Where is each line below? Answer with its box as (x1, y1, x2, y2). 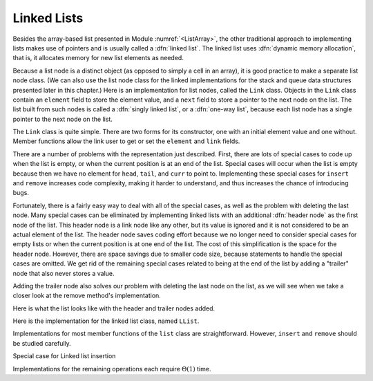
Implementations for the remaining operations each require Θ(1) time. (12, 364, 211, 373)
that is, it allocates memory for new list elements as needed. (12, 54, 184, 62)
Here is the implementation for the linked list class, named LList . (12, 317, 200, 325)
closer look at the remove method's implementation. (12, 291, 162, 300)
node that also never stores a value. (12, 269, 115, 277)
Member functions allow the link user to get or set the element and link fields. (12, 137, 240, 145)
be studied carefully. (12, 339, 72, 347)
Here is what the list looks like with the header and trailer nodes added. (12, 304, 216, 313)
